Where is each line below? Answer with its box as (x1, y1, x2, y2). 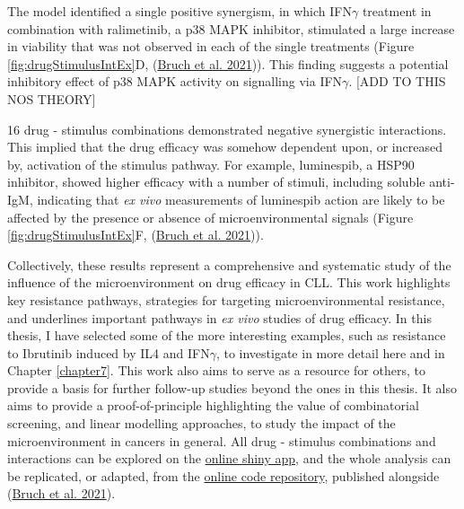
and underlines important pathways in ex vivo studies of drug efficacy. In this (7, 308, 432, 327)
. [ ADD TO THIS (348, 72, 446, 91)
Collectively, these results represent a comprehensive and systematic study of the (7, 255, 451, 274)
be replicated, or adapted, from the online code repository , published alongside (7, 466, 440, 485)
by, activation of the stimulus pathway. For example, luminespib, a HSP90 (7, 154, 415, 173)
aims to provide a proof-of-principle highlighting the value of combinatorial (7, 396, 419, 415)
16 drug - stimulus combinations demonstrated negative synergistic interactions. (7, 119, 447, 138)
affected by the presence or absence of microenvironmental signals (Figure (7, 207, 414, 226)
